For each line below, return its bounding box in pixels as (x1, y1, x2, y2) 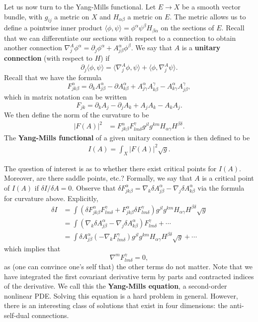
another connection (4, 42, 62, 53)
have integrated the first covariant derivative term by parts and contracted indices (4, 271, 254, 281)
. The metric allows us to (170, 11, 246, 21)
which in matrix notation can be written (4, 91, 127, 102)
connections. (31, 310, 69, 321)
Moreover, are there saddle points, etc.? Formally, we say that (4, 173, 192, 183)
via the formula (197, 182, 245, 193)
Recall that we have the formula (4, 72, 102, 83)
